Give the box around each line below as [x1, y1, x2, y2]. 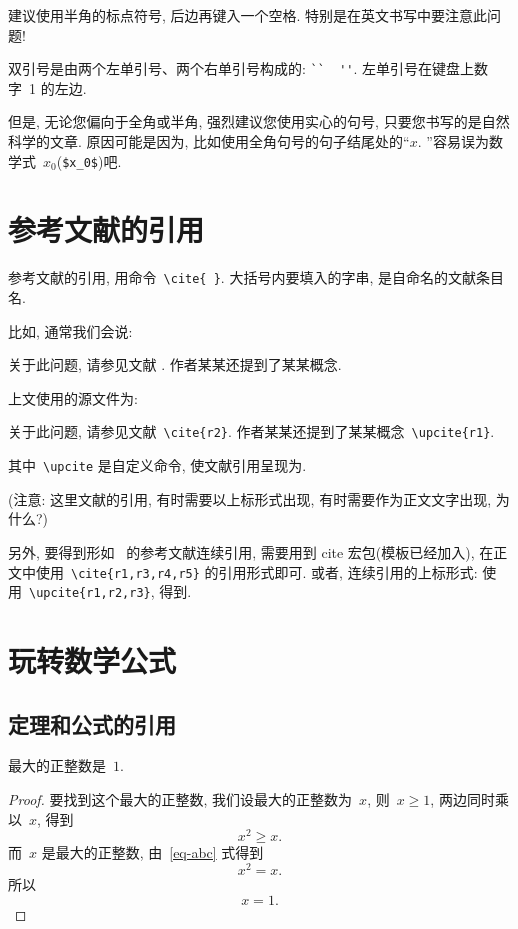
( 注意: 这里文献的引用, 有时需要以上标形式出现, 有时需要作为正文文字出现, [8, 488, 492, 509]
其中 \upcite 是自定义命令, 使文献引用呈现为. [8, 455, 307, 476]
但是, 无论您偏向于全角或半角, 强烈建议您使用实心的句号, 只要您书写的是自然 [8, 111, 510, 132]
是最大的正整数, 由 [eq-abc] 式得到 [41, 842, 264, 863]
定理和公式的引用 [8, 708, 176, 739]
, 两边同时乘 [430, 789, 509, 810]
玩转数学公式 [8, 640, 177, 681]
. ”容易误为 [417, 131, 489, 152]
